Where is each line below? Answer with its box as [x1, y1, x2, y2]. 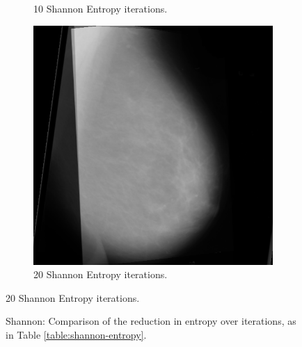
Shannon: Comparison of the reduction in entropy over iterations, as [6, 314, 296, 328]
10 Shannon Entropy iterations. [33, 1, 168, 15]
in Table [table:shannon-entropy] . [6, 327, 147, 341]
